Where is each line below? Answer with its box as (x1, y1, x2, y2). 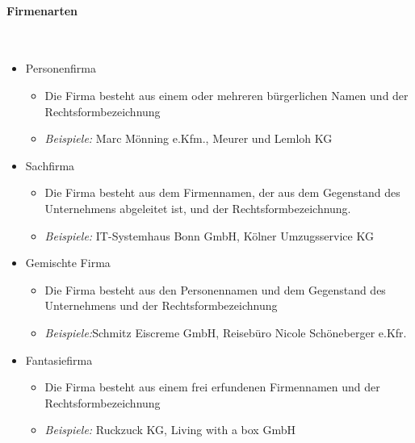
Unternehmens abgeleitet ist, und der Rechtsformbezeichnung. (44, 199, 351, 216)
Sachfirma (25, 157, 75, 173)
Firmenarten (6, 2, 78, 19)
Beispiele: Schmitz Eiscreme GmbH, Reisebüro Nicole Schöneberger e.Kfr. (44, 324, 407, 341)
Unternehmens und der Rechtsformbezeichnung (44, 297, 278, 314)
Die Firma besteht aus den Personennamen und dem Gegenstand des (44, 281, 386, 298)
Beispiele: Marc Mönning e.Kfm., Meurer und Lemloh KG (44, 130, 333, 147)
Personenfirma (25, 60, 96, 77)
